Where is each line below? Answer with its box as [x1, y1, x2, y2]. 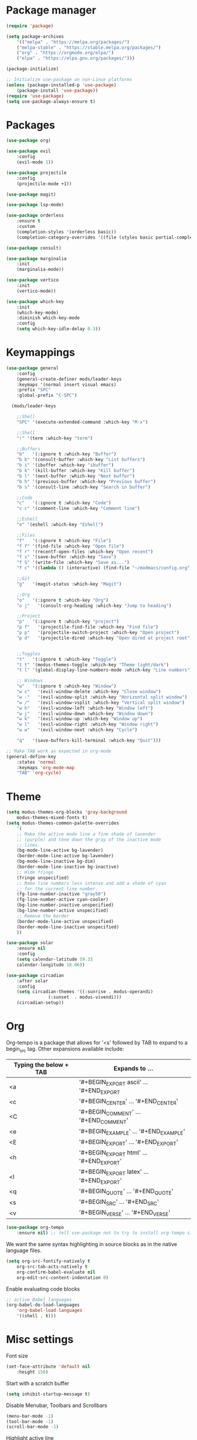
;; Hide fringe [16, 869, 54, 875]
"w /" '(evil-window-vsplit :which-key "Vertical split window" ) [16, 700, 185, 706]
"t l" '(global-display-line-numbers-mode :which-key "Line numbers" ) [16, 667, 193, 673]
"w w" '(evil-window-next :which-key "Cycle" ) [16, 727, 138, 733]
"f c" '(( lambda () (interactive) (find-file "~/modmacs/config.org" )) [16, 565, 195, 571]
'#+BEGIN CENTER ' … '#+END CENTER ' [79, 1097, 179, 1106]
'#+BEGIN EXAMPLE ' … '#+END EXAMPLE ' [79, 1127, 185, 1136]
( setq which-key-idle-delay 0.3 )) [16, 326, 101, 332]
